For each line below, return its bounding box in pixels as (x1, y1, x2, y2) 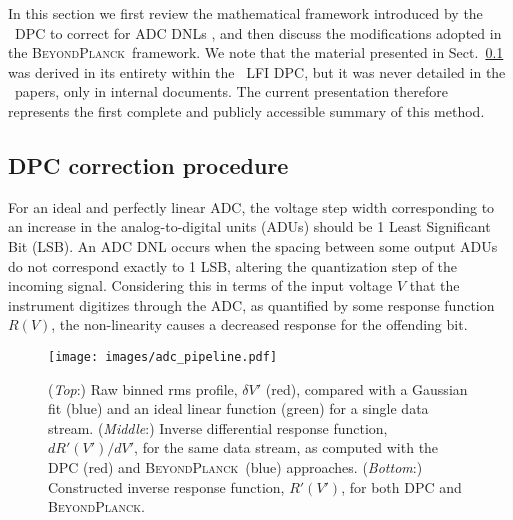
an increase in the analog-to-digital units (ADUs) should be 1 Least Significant (8, 216, 491, 237)
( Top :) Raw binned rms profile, (48, 378, 238, 399)
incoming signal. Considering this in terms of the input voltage (8, 275, 393, 296)
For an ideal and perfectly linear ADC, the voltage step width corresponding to (8, 196, 495, 217)
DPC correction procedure (8, 149, 289, 180)
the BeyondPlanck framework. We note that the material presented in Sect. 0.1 (8, 42, 504, 63)
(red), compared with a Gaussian (265, 378, 468, 399)
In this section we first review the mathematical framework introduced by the (8, 3, 483, 23)
